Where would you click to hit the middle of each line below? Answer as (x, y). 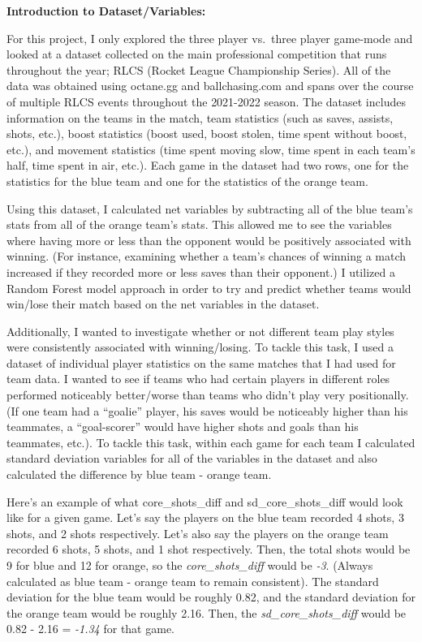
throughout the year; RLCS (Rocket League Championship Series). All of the (199, 69)
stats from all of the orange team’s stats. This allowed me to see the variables (199, 224)
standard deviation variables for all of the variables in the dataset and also (192, 458)
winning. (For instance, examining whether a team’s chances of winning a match (207, 256)
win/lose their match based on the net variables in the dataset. (163, 304)
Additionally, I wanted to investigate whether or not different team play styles (200, 331)
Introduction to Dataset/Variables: (106, 11)
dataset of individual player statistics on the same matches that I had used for (201, 362)
